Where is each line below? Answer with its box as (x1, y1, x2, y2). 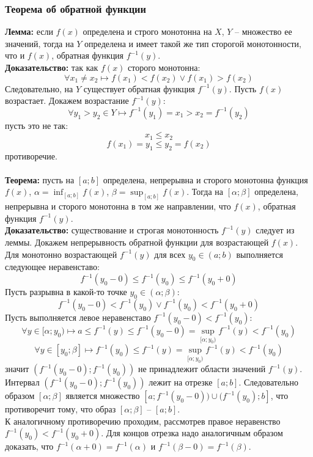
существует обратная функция (83, 82, 195, 95)
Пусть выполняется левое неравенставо (5, 310, 151, 323)
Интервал (5, 376, 40, 389)
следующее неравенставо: (5, 260, 100, 273)
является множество (65, 389, 140, 402)
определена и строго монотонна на (83, 25, 212, 38)
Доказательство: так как (5, 61, 98, 73)
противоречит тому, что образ (5, 403, 116, 415)
